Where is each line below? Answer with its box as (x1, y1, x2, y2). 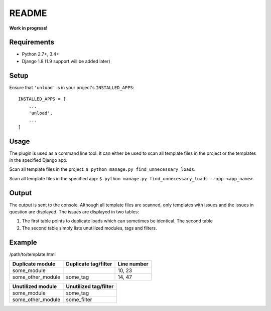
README (9, 8, 47, 19)
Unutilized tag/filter (66, 283, 114, 290)
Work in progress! (9, 25, 48, 31)
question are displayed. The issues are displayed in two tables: (9, 209, 139, 215)
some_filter (66, 296, 92, 303)
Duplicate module (12, 260, 56, 267)
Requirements (9, 38, 55, 47)
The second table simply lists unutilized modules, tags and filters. (22, 225, 158, 231)
